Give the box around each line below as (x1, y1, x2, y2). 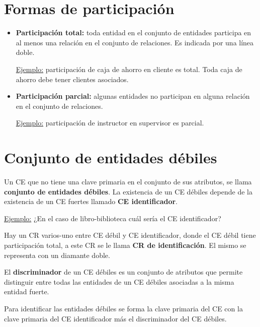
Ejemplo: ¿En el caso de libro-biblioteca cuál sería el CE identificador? (4, 213, 221, 223)
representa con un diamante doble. (4, 249, 110, 260)
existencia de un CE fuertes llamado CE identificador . (4, 196, 178, 207)
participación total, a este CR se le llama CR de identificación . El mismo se (4, 239, 246, 250)
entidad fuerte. (4, 286, 49, 297)
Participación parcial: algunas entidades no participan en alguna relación (16, 91, 250, 101)
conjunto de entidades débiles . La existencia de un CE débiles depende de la (4, 186, 252, 197)
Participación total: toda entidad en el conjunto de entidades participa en (16, 27, 251, 38)
